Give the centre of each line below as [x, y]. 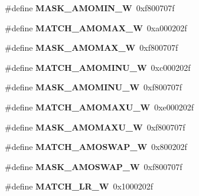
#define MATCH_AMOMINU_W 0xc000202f [98, 67]
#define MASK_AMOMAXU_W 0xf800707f [95, 127]
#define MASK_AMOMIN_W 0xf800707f [90, 8]
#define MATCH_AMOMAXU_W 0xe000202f [99, 107]
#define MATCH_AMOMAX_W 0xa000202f [96, 27]
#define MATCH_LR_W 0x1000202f [79, 186]
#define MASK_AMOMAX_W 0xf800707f [92, 48]
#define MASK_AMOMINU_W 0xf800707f [94, 87]
